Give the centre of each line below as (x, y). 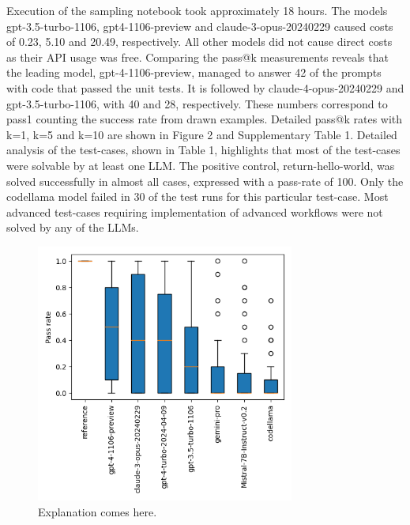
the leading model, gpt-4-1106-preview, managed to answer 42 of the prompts (194, 72)
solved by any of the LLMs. (73, 227)
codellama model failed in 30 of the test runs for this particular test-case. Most (197, 196)
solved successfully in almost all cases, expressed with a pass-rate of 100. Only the (205, 181)
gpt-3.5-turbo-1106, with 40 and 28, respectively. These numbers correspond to (197, 103)
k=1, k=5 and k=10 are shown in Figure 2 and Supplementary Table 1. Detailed (202, 134)
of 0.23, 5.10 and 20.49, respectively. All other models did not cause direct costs (199, 42)
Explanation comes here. (98, 511)
